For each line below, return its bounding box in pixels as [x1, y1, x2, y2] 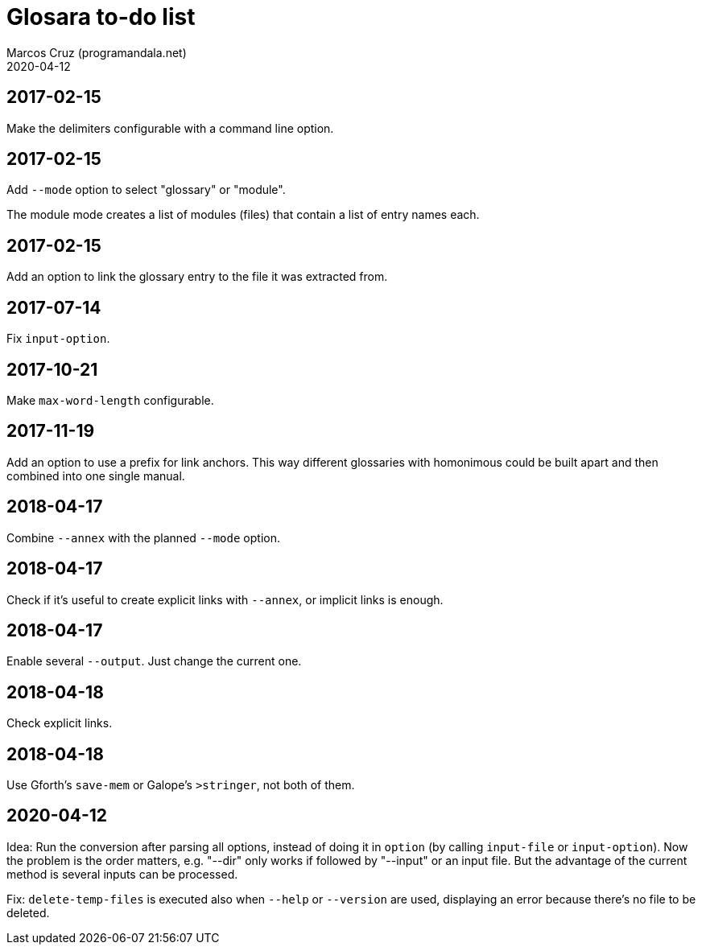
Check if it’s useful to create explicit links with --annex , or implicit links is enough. [6, 592, 444, 607]
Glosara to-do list [6, 3, 196, 31]
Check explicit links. [6, 716, 113, 731]
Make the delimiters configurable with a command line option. [6, 121, 334, 135]
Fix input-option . [6, 331, 110, 346]
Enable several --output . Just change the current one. [6, 654, 302, 669]
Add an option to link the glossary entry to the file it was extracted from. [6, 270, 388, 284]
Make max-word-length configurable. [6, 393, 214, 407]
